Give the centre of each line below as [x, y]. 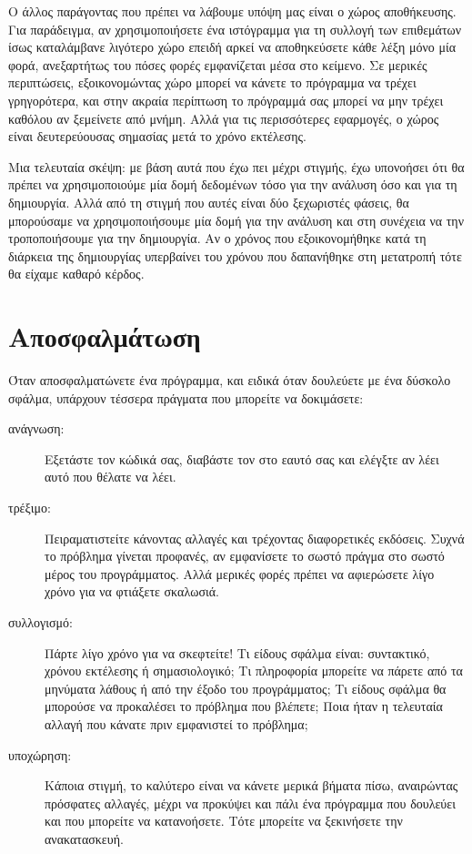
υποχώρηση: [40, 754]
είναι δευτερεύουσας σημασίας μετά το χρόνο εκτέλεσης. [157, 136]
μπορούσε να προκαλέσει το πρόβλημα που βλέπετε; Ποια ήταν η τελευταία [244, 706]
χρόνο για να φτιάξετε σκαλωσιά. [132, 591]
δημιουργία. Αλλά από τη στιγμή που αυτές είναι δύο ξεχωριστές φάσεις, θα [209, 202]
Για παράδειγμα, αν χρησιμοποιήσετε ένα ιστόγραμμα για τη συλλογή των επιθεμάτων [235, 29]
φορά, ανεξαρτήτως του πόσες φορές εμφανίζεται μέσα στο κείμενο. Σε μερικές [218, 64]
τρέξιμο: [30, 507]
